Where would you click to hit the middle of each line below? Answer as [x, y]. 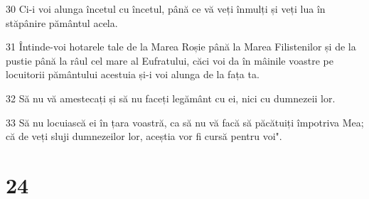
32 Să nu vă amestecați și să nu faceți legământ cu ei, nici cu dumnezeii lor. [171, 98]
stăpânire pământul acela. [62, 22]
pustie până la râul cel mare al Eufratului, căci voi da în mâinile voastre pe [170, 60]
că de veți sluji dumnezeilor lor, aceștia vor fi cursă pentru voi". [144, 136]
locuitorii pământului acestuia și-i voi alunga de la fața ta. [133, 74]
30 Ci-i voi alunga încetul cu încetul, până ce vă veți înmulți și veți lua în [166, 9]
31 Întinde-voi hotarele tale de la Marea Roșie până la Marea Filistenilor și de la [181, 47]
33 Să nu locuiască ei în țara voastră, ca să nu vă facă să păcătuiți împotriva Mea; [185, 122]
